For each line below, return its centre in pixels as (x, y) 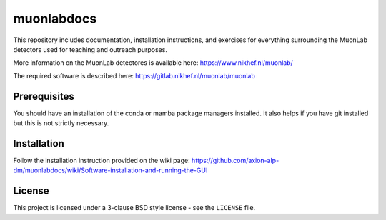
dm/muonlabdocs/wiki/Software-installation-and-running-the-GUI (110, 170)
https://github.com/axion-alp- (235, 160)
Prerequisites (44, 96)
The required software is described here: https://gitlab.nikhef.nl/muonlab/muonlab (134, 75)
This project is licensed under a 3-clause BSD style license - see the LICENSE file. (134, 208)
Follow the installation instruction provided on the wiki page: (102, 160)
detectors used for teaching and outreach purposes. (90, 49)
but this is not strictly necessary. (61, 123)
